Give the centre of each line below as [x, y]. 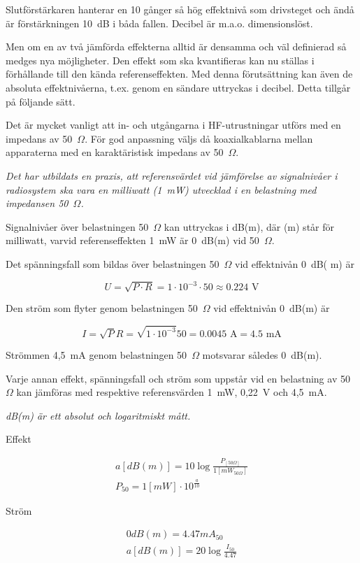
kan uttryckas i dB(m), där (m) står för [249, 226]
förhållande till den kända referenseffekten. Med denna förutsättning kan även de [179, 74]
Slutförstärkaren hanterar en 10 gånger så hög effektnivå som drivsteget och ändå [180, 9]
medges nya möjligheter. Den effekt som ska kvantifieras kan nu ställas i [160, 60]
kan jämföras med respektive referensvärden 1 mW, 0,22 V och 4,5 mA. [172, 392]
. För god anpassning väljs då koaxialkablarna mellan [199, 138]
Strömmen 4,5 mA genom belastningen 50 [96, 355]
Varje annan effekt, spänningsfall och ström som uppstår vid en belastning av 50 [178, 378]
